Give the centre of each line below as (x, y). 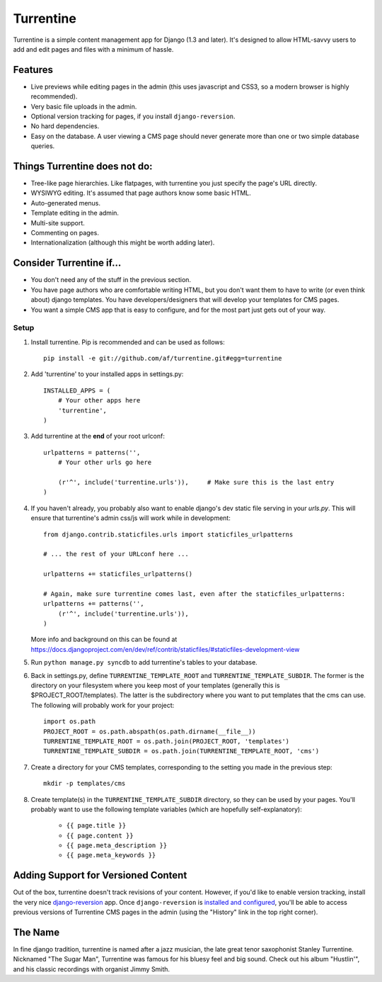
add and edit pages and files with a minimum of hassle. (93, 49)
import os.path (70, 722)
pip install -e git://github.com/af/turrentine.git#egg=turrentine (163, 359)
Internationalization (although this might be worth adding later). (123, 243)
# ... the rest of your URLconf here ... (116, 554)
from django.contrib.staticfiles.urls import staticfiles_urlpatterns (168, 534)
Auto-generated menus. (66, 203)
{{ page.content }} (100, 835)
